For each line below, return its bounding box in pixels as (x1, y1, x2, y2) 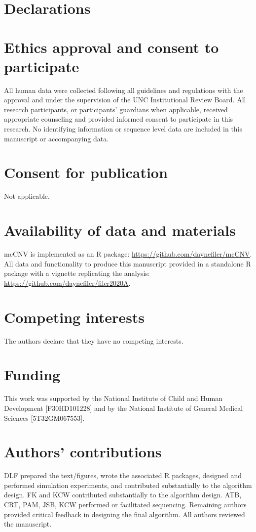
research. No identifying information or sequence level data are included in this (4, 124, 243, 134)
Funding (4, 364, 61, 385)
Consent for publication (4, 162, 168, 182)
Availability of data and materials (4, 220, 236, 240)
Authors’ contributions (4, 442, 162, 462)
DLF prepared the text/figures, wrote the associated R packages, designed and (4, 470, 242, 481)
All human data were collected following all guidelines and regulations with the (4, 85, 243, 95)
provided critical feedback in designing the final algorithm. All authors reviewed (4, 509, 245, 519)
